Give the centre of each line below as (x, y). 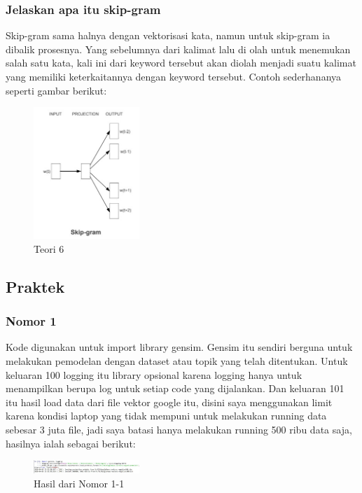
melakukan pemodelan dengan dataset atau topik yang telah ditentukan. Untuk (177, 360)
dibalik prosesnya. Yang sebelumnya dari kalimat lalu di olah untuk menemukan (178, 49)
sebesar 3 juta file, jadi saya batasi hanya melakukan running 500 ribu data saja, (179, 429)
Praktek (35, 286)
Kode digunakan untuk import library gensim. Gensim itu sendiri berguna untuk (179, 347)
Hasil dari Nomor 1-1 (79, 483)
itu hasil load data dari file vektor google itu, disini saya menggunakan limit (169, 402)
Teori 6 (49, 248)
